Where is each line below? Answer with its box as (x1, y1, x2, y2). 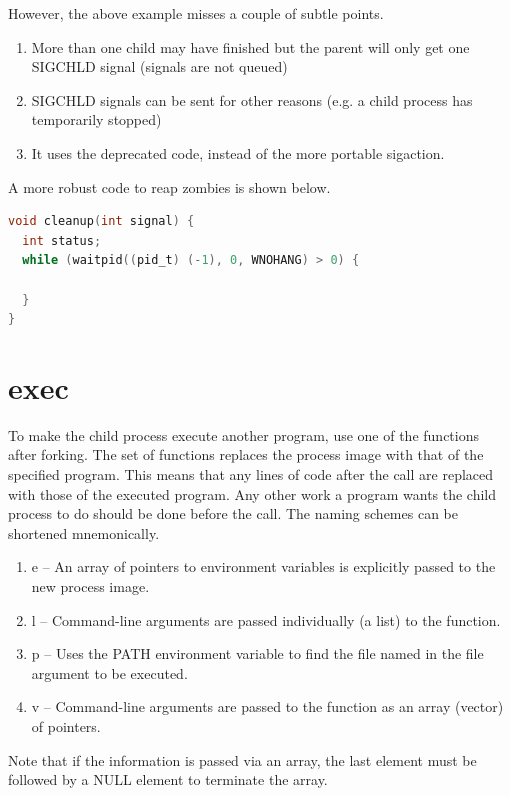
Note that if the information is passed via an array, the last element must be (8, 749, 477, 770)
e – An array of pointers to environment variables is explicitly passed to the (31, 556, 496, 577)
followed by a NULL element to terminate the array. (8, 769, 328, 790)
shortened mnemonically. (8, 522, 160, 543)
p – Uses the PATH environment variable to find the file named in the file (31, 643, 484, 664)
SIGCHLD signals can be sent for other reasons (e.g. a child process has (31, 89, 473, 110)
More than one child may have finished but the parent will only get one (31, 36, 470, 57)
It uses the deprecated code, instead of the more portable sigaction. (31, 142, 445, 163)
